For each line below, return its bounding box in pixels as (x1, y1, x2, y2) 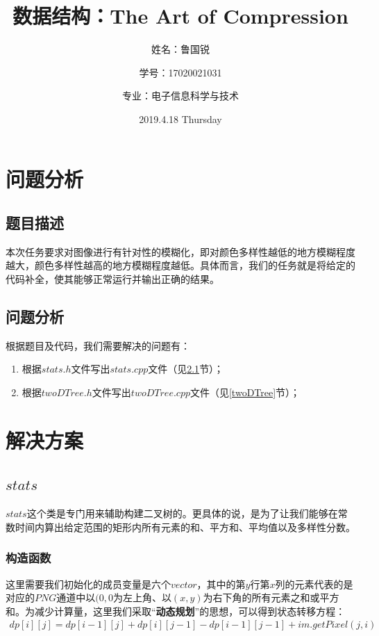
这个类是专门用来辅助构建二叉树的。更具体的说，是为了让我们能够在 (26, 506, 338, 521)
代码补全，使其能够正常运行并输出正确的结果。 (6, 272, 219, 286)
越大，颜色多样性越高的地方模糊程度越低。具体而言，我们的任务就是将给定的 (6, 258, 355, 272)
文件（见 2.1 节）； (148, 361, 224, 376)
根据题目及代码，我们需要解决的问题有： (6, 338, 190, 352)
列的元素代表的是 (275, 576, 353, 591)
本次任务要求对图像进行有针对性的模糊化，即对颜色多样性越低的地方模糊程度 (6, 244, 355, 259)
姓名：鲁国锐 (151, 42, 210, 56)
